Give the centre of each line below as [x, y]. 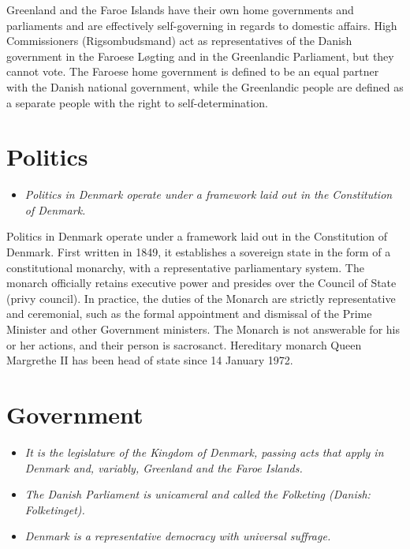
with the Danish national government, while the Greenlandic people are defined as [205, 86]
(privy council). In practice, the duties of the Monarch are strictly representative [201, 298]
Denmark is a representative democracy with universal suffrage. [178, 536]
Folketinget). [55, 509]
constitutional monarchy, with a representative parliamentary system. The [185, 267]
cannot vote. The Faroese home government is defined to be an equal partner [193, 71]
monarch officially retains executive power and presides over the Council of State [201, 283]
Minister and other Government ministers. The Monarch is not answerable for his [203, 329]
